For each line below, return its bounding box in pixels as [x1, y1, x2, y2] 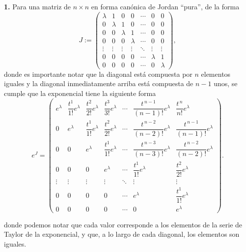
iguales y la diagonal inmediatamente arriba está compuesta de [4, 78, 193, 89]
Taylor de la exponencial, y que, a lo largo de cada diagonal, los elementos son [4, 229, 240, 239]
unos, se [214, 78, 238, 89]
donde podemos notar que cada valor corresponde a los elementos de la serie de [4, 219, 243, 229]
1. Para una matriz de [4, 1, 71, 11]
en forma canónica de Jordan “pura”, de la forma [91, 1, 240, 11]
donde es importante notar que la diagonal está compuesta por [4, 68, 192, 79]
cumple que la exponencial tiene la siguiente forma [4, 88, 156, 98]
